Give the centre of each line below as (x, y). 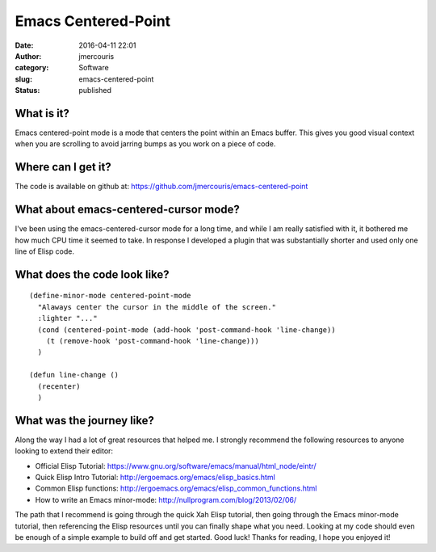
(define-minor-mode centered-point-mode (110, 296)
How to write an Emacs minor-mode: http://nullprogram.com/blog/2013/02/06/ (166, 499)
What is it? (42, 113)
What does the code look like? (92, 274)
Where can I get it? (63, 167)
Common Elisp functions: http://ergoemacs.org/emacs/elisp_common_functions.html (176, 488)
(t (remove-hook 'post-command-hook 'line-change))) (153, 341)
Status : (27, 91)
